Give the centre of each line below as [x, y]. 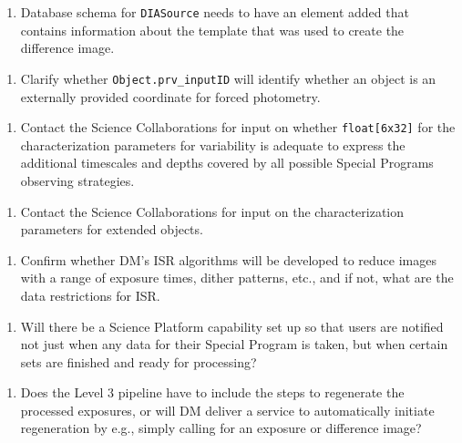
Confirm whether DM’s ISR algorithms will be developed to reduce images [228, 259]
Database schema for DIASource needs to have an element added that [215, 12]
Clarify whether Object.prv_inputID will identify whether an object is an [228, 78]
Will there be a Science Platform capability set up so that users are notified [232, 326]
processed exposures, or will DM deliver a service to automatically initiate [227, 410]
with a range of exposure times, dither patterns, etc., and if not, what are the [237, 278]
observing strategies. [77, 180]
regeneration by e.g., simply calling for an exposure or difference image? [221, 428]
